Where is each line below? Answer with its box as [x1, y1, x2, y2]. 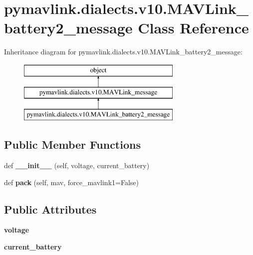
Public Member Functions [4, 137, 141, 152]
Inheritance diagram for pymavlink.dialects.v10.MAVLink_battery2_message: [4, 46, 243, 57]
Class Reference [138, 17, 249, 38]
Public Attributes [4, 201, 97, 217]
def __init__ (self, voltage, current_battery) [4, 160, 150, 171]
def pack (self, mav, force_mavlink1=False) [4, 177, 139, 187]
